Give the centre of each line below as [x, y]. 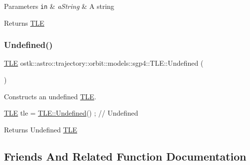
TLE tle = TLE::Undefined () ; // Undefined [71, 113]
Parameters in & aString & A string [59, 6]
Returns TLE [24, 22]
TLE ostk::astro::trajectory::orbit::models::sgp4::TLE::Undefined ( [104, 63]
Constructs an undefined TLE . [50, 96]
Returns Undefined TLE [41, 129]
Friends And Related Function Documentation [125, 156]
